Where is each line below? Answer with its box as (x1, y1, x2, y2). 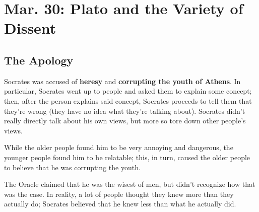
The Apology (4, 52, 74, 67)
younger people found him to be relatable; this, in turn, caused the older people (4, 152, 250, 162)
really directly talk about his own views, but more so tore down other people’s (4, 115, 246, 126)
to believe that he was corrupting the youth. (4, 162, 141, 172)
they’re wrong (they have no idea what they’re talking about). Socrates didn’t (4, 105, 245, 116)
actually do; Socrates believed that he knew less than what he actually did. (4, 198, 236, 209)
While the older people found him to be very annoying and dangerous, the (4, 142, 233, 153)
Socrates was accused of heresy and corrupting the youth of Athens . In (4, 76, 241, 86)
